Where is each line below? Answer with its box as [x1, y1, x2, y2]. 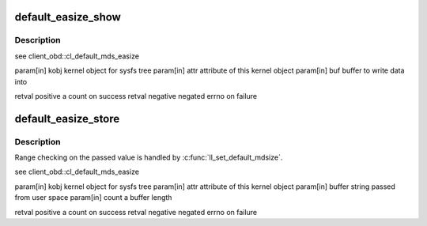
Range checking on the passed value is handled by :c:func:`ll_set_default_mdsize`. [14, 153, 283, 162]
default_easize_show [14, 10, 122, 24]
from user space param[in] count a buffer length [14, 193, 172, 202]
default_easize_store [14, 111, 120, 126]
